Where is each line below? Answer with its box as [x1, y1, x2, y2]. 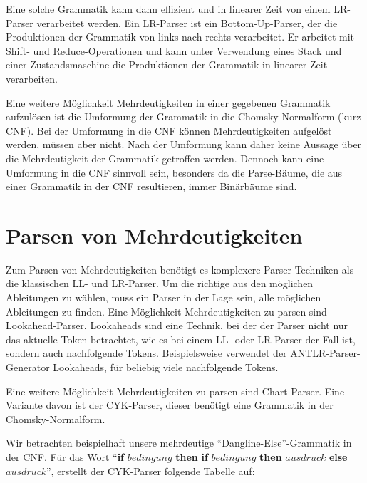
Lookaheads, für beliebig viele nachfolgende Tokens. [53, 360, 279, 374]
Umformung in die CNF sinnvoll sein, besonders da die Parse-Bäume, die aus [6, 165, 343, 180]
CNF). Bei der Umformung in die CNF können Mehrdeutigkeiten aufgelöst [6, 123, 332, 137]
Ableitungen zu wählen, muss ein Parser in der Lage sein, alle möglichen [6, 290, 321, 305]
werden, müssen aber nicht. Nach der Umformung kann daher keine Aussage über [6, 137, 362, 152]
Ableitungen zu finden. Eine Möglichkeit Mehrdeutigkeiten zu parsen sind [6, 303, 327, 318]
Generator [6, 360, 50, 374]
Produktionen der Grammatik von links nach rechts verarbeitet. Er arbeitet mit [6, 29, 355, 44]
